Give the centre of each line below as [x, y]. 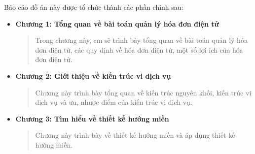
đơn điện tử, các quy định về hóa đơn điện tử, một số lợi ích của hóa [139, 49]
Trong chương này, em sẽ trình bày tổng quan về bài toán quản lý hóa [141, 40]
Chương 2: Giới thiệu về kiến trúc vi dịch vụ [93, 76]
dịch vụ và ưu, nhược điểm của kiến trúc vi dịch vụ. [114, 102]
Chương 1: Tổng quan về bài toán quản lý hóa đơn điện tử [117, 23]
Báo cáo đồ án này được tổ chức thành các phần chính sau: [94, 7]
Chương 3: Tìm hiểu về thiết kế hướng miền [92, 118]
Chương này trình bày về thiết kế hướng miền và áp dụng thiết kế [135, 135]
